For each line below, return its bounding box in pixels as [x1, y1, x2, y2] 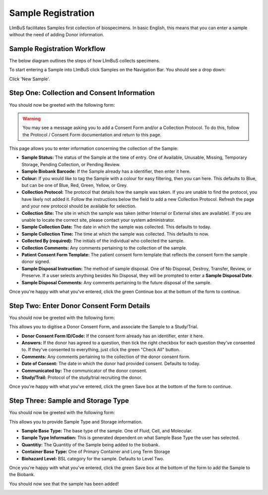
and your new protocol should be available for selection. [21, 203, 136, 209]
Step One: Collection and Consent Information [9, 89, 155, 97]
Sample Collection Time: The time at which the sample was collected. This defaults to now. [21, 231, 209, 237]
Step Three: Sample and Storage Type [9, 397, 129, 405]
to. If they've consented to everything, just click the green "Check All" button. [21, 347, 181, 353]
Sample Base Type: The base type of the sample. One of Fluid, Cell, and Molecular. [21, 428, 193, 434]
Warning [22, 116, 41, 122]
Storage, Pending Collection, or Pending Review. [21, 161, 121, 167]
